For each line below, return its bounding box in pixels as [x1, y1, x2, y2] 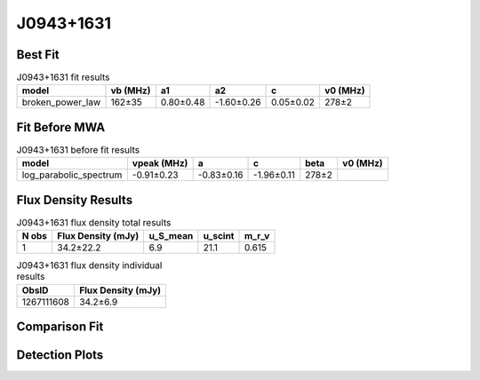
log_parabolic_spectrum [21, 169, 123, 181]
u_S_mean [148, 230, 194, 242]
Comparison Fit [16, 320, 104, 335]
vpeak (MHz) [132, 157, 188, 170]
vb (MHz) [110, 84, 151, 97]
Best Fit [16, 47, 60, 62]
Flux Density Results [16, 192, 133, 208]
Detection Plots [16, 347, 104, 363]
